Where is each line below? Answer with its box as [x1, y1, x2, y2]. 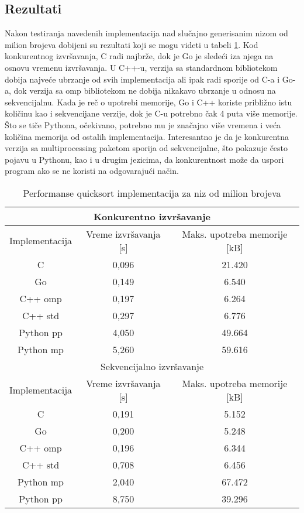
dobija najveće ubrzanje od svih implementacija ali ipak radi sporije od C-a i [5, 73, 280, 85]
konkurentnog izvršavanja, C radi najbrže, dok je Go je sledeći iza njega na [5, 50, 274, 62]
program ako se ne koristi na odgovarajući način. [5, 165, 179, 177]
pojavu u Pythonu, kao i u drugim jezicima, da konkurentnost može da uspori [5, 153, 284, 165]
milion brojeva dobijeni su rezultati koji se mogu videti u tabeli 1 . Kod [5, 38, 258, 50]
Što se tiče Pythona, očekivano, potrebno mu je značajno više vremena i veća [5, 118, 281, 131]
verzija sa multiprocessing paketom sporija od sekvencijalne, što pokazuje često [5, 142, 288, 154]
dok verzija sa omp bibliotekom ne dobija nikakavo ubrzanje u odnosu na [13, 84, 276, 97]
